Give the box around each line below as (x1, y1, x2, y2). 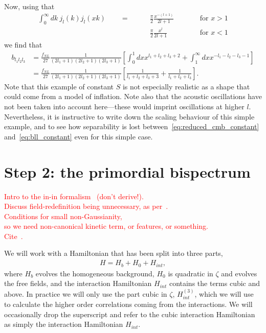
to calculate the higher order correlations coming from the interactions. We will (4, 298, 253, 309)
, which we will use (194, 288, 254, 299)
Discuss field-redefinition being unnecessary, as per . (4, 201, 168, 211)
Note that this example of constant (4, 81, 114, 91)
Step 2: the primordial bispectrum (4, 161, 251, 182)
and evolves (221, 268, 257, 278)
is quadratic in (168, 268, 213, 278)
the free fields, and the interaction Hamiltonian (4, 278, 152, 289)
